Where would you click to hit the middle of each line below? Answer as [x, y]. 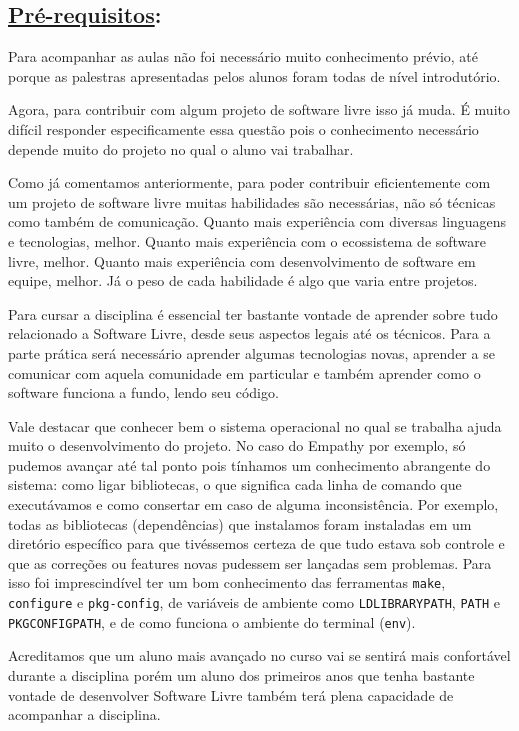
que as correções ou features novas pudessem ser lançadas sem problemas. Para [250, 562]
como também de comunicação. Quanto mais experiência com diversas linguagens [257, 221]
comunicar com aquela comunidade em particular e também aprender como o [244, 372]
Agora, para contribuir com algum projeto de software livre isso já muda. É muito [259, 109]
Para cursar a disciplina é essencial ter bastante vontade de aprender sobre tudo [253, 313]
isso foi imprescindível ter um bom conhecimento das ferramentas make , [227, 582]
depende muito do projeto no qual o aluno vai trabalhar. [181, 148]
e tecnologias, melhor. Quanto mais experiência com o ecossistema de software [247, 240]
